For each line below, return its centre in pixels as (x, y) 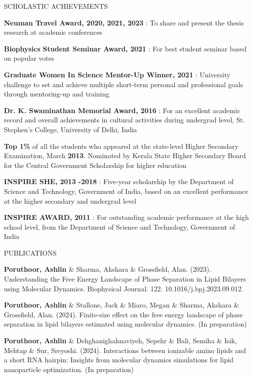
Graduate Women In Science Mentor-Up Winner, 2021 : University (117, 74)
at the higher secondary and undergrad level (70, 201)
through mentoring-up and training (57, 94)
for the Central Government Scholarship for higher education (95, 165)
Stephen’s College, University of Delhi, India (70, 129)
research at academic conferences (53, 32)
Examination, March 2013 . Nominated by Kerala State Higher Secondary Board (125, 155)
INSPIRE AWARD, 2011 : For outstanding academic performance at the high (126, 217)
